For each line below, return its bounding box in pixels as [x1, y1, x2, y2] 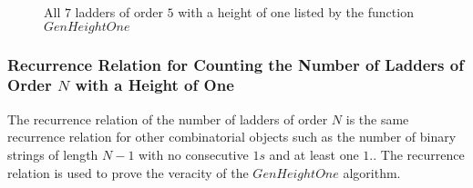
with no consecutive [139, 144, 249, 163]
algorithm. [343, 163, 401, 182]
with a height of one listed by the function [178, 3, 414, 21]
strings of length [7, 144, 98, 163]
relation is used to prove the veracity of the [7, 163, 249, 182]
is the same [345, 109, 409, 128]
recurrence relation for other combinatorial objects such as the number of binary [7, 127, 457, 146]
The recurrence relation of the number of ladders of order [7, 109, 328, 128]
